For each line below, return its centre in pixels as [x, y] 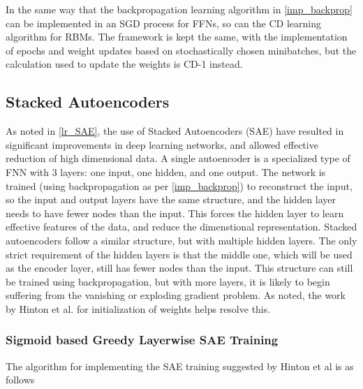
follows [20, 380]
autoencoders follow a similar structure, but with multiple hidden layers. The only [181, 240]
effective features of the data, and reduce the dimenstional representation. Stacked [181, 227]
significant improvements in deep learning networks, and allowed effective [162, 144]
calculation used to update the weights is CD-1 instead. [124, 64]
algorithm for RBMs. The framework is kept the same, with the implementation [177, 37]
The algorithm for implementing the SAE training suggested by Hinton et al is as [180, 366]
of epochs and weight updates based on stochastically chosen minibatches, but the [181, 50]
